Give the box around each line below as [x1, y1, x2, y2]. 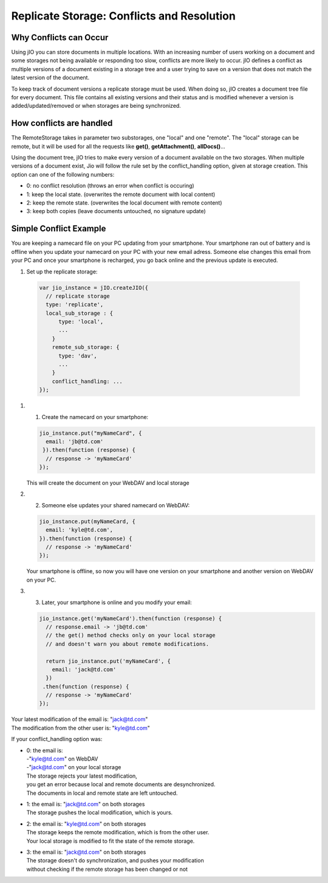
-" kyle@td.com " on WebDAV [26, 755, 98, 762]
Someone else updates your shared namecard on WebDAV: [41, 501, 190, 508]
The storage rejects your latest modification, [26, 772, 138, 779]
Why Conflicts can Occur [11, 32, 109, 43]
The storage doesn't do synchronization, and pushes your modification [26, 857, 204, 864]
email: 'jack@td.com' [52, 666, 117, 673]
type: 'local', [58, 318, 104, 325]
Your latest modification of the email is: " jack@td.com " [11, 716, 148, 723]
